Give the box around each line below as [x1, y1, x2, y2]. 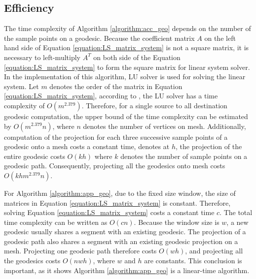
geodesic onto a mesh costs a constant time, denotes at [4, 141, 170, 152]
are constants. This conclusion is [144, 255, 242, 266]
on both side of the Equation [93, 52, 181, 62]
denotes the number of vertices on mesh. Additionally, [83, 121, 246, 131]
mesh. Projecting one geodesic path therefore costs [4, 246, 157, 256]
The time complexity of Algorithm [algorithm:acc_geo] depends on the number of [4, 23, 251, 33]
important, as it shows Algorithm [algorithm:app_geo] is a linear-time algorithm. [4, 265, 250, 275]
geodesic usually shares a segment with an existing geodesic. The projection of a [4, 226, 246, 237]
